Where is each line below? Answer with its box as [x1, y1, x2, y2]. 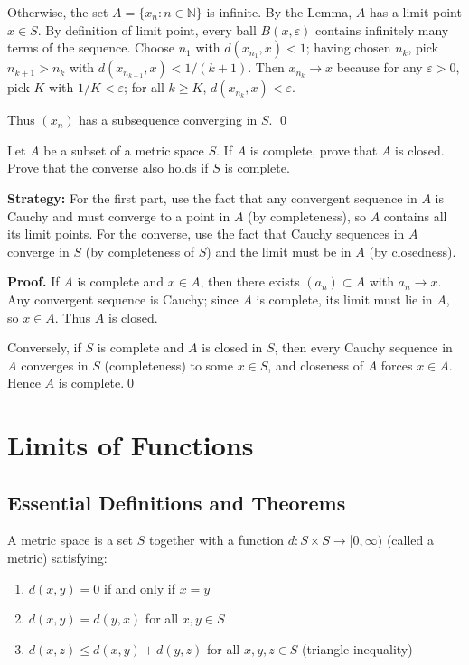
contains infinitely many [315, 20, 449, 39]
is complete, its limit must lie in [256, 289, 433, 308]
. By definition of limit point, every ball [37, 20, 257, 39]
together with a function [148, 530, 284, 549]
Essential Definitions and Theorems [7, 488, 346, 516]
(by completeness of [85, 241, 195, 260]
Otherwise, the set [7, 3, 108, 21]
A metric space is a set [7, 530, 134, 549]
